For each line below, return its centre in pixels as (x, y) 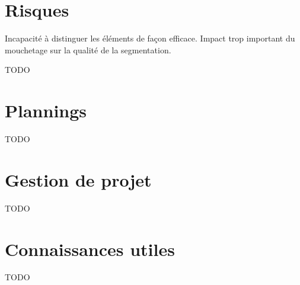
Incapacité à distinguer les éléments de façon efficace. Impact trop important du (150, 38)
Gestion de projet (78, 179)
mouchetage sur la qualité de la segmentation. (88, 49)
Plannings (46, 111)
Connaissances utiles (90, 249)
